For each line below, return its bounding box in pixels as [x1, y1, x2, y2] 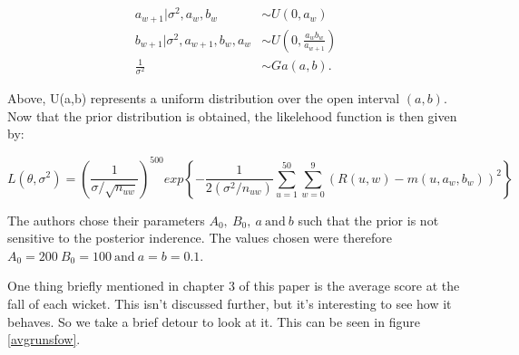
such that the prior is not [298, 210, 439, 229]
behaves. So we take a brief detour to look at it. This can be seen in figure [7, 312, 420, 331]
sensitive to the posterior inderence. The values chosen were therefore [7, 228, 393, 247]
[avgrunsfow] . [7, 330, 81, 349]
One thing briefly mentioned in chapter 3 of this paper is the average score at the [7, 276, 460, 295]
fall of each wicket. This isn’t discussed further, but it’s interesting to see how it [7, 293, 452, 312]
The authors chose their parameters [7, 210, 205, 229]
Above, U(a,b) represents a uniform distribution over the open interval [7, 89, 400, 108]
